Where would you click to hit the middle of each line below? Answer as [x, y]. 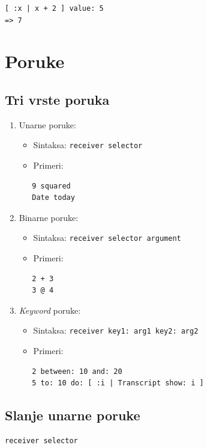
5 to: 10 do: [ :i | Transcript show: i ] [118, 383]
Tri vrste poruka [57, 99]
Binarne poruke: [49, 217]
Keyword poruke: [50, 310]
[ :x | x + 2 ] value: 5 [54, 8]
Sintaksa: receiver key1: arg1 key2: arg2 [116, 330]
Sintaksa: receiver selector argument [107, 238]
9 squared [51, 186]
